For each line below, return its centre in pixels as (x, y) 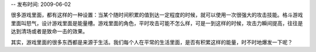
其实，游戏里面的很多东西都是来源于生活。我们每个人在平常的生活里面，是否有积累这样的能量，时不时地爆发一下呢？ (152, 42)
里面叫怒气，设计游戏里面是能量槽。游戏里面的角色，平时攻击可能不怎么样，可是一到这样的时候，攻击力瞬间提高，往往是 (157, 23)
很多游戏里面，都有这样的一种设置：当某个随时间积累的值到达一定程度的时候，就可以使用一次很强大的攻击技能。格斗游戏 (157, 15)
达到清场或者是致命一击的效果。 (49, 32)
